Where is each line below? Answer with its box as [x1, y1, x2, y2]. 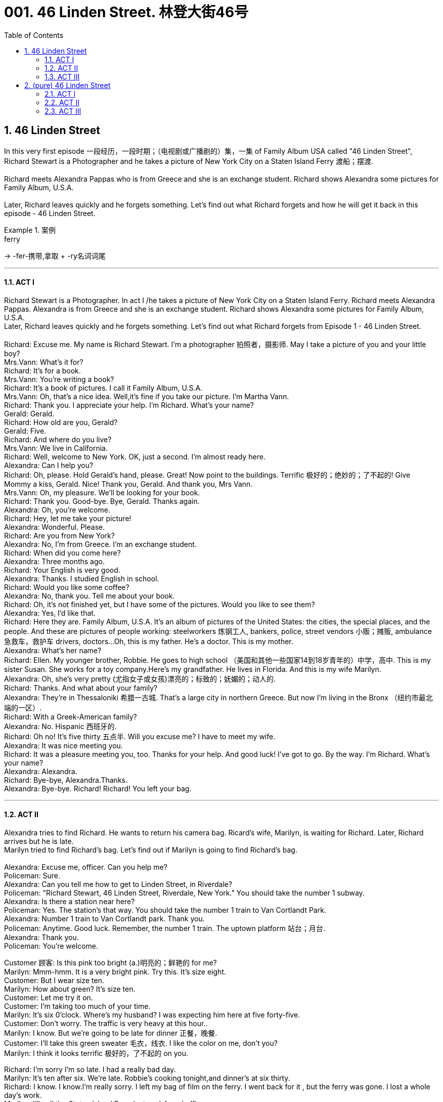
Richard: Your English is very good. [4, 565, 120, 574]
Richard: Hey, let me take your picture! [4, 514, 131, 523]
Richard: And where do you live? [4, 435, 112, 444]
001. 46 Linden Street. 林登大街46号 [4, 4, 249, 21]
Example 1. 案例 [4, 225, 56, 234]
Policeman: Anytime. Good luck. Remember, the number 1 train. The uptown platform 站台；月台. [4, 924, 325, 933]
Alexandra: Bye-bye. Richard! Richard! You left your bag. [4, 784, 192, 793]
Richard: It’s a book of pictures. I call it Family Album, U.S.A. [4, 383, 203, 392]
